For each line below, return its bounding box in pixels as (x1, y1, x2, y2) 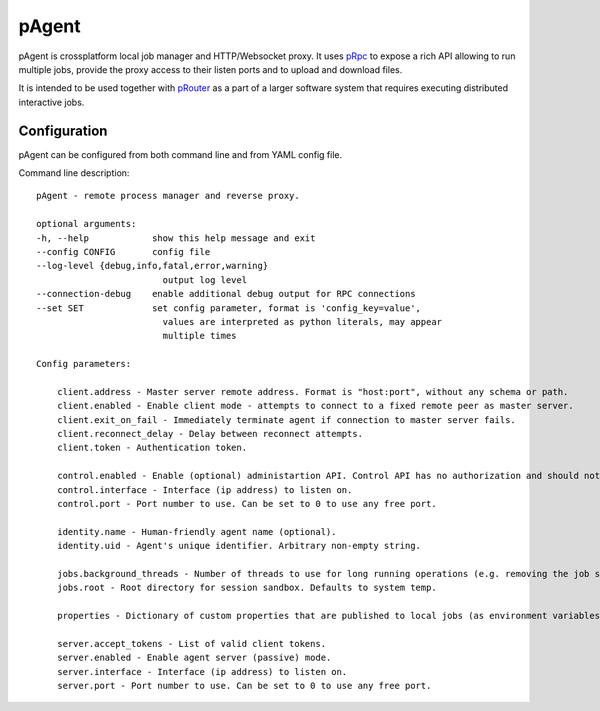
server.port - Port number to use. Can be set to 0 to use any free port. (56, 680, 432, 692)
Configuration (18, 122, 108, 139)
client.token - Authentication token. (56, 442, 248, 454)
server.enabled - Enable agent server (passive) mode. (56, 652, 332, 664)
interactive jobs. (18, 96, 85, 108)
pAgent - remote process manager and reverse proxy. (36, 190, 300, 202)
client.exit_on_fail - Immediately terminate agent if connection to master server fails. (56, 414, 517, 425)
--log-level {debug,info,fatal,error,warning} (36, 260, 269, 272)
